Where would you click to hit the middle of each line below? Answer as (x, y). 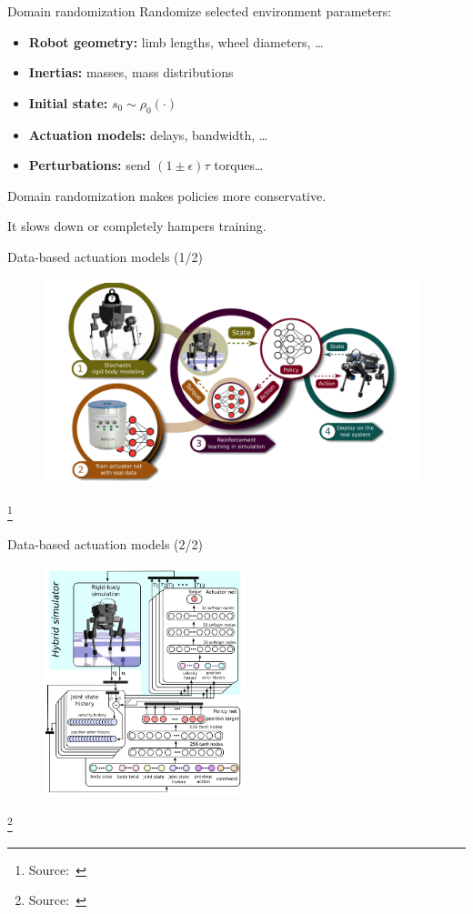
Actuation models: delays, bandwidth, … (148, 134)
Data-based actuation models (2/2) (106, 544)
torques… (239, 165)
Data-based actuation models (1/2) (106, 256)
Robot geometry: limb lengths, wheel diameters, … (176, 41)
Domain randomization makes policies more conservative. (167, 195)
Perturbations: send (90, 165)
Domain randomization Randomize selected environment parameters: (200, 11)
